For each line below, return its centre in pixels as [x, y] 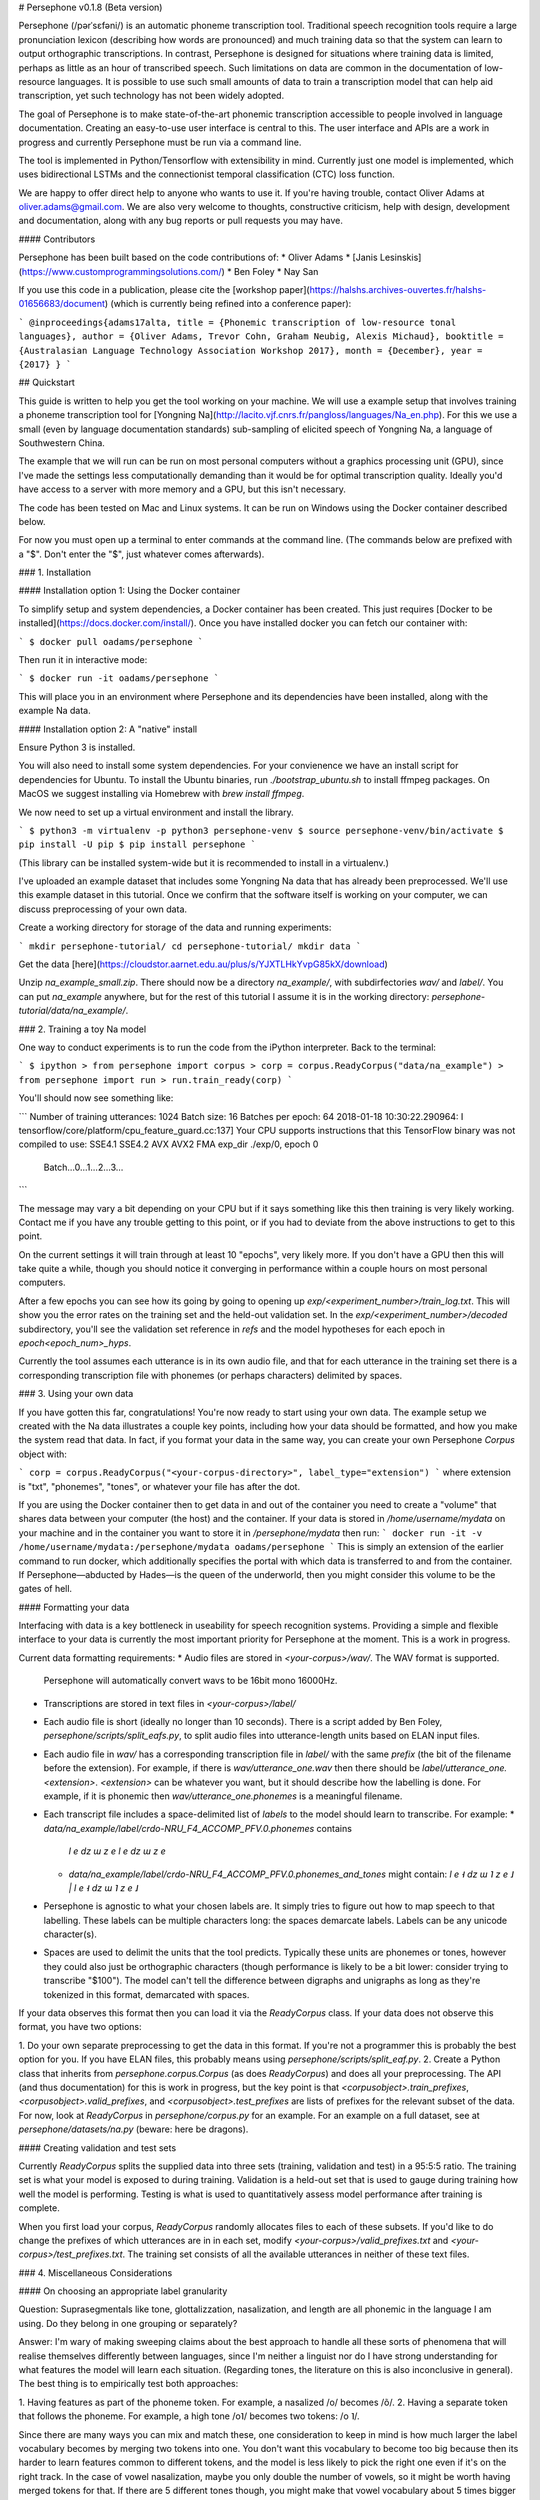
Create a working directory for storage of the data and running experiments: [175, 927]
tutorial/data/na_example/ [72, 1011]
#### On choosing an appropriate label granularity [123, 2291]
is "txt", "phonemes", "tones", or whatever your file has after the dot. [159, 1486]
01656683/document [61, 304]
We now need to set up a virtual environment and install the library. [156, 812]
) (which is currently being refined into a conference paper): [228, 304]
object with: [42, 1454]
